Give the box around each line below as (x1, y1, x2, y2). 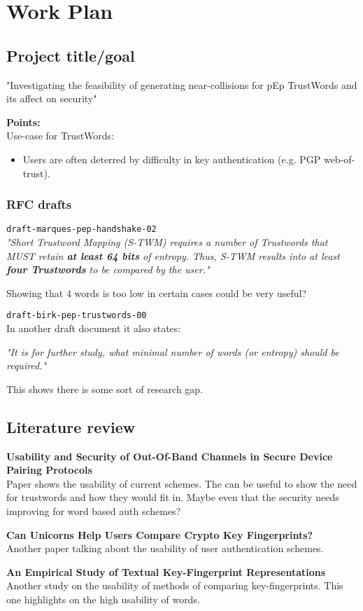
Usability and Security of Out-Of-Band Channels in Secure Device (6, 448, 333, 463)
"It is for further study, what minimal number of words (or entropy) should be (6, 344, 339, 359)
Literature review (6, 416, 136, 437)
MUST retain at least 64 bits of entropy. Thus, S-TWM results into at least (6, 248, 340, 263)
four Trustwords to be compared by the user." (6, 262, 210, 277)
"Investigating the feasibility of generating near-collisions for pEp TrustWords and (6, 77, 357, 92)
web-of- (323, 151, 355, 166)
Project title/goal (6, 44, 135, 66)
